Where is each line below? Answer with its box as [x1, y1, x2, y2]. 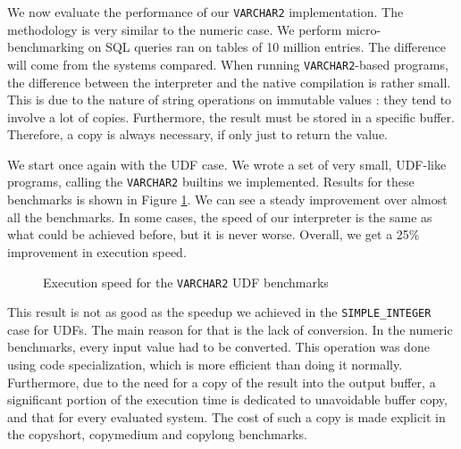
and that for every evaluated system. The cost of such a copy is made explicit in [7, 407, 446, 426]
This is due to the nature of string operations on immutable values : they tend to [7, 90, 452, 109]
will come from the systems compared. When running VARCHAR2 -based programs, [7, 54, 448, 73]
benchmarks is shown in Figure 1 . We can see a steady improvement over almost [7, 190, 448, 209]
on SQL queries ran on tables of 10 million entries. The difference [88, 37, 447, 56]
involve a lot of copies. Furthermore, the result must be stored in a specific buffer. [7, 107, 455, 126]
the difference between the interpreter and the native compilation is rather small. [7, 72, 451, 91]
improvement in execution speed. [7, 242, 187, 261]
